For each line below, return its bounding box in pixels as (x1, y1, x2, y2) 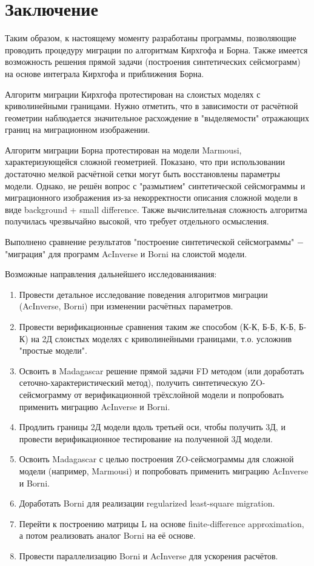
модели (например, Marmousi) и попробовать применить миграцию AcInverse (19, 464, 309, 477)
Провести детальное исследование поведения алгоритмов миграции (19, 288, 268, 300)
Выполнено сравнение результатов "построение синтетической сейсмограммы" (5, 235, 295, 248)
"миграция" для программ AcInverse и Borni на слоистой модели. (5, 247, 247, 260)
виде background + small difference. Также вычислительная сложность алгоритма (5, 203, 307, 215)
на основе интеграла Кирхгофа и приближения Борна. (5, 67, 204, 79)
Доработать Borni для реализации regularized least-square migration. (19, 497, 275, 510)
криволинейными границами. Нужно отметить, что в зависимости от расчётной (5, 99, 298, 112)
